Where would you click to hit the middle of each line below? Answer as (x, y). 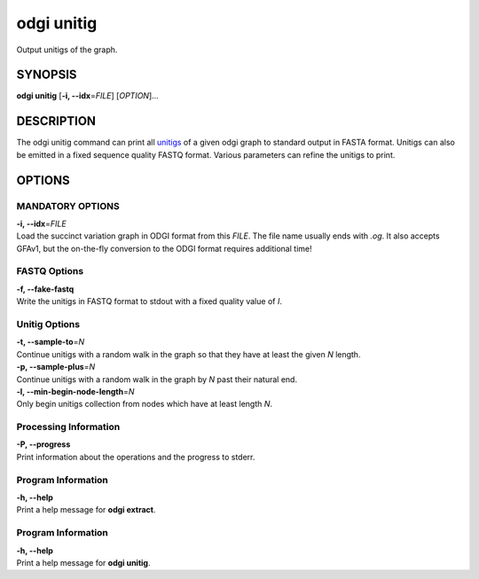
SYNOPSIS (47, 75)
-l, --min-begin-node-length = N (75, 391)
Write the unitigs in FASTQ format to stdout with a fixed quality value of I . (149, 301)
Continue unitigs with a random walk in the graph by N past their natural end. (157, 379)
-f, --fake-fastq (45, 289)
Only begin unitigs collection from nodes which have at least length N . (145, 404)
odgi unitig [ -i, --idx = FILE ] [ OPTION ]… (87, 96)
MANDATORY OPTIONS (68, 206)
